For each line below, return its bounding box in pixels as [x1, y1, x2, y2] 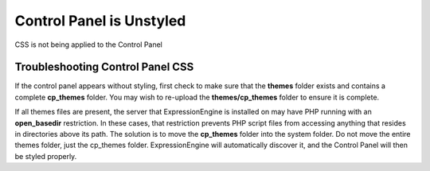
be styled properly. [14, 151, 77, 161]
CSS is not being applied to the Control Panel [14, 40, 163, 49]
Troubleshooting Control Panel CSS [14, 60, 194, 74]
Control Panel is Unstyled [14, 12, 186, 29]
